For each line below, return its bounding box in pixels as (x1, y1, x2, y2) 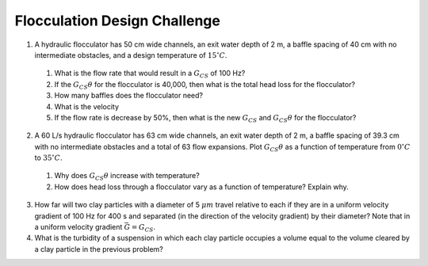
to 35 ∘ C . (34, 152, 63, 162)
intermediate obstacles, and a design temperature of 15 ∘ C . (34, 50, 227, 59)
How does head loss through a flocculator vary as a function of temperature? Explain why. (54, 182, 349, 192)
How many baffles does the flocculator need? (54, 91, 204, 101)
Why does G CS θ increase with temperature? (54, 171, 200, 182)
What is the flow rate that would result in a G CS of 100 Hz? (54, 68, 246, 80)
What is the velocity (54, 101, 119, 111)
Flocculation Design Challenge (14, 12, 221, 29)
